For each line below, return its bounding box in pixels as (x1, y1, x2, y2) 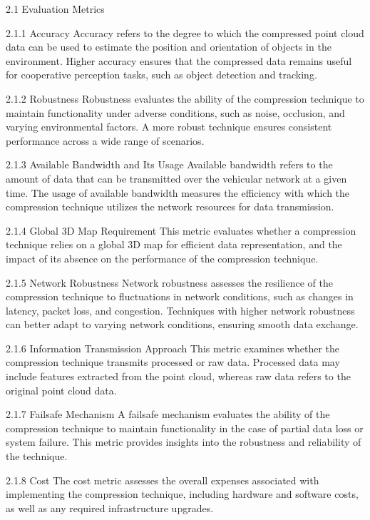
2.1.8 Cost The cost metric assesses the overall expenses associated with (6, 472, 319, 487)
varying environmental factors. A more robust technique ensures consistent (6, 119, 332, 134)
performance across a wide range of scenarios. (6, 133, 205, 148)
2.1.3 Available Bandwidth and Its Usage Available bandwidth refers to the (6, 157, 333, 172)
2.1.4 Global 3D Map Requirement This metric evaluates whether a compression (6, 223, 356, 238)
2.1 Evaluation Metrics (6, 1, 105, 16)
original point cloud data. (6, 382, 117, 397)
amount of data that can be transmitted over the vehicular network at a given (6, 170, 347, 185)
